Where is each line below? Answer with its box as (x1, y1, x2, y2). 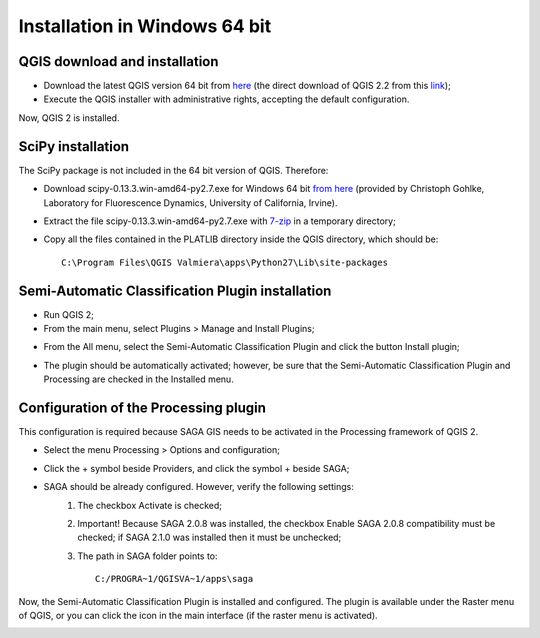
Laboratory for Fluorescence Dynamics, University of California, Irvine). (43, 196, 338, 209)
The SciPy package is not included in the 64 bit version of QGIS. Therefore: (18, 164, 329, 176)
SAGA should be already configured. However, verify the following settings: (43, 481, 354, 493)
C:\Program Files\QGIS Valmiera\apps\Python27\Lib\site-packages (61, 256, 389, 268)
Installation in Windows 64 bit (18, 15, 272, 37)
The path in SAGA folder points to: (77, 550, 219, 562)
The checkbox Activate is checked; (77, 499, 223, 511)
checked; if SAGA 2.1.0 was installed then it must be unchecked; (77, 531, 342, 544)
